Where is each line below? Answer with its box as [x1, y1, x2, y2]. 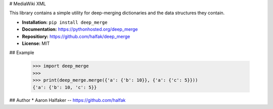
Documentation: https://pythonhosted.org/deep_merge [22, 26, 138, 32]
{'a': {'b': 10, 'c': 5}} [32, 84, 97, 90]
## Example [9, 49, 34, 56]
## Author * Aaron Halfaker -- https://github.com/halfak [9, 97, 126, 103]
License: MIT [22, 40, 50, 46]
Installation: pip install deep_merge [22, 19, 108, 25]
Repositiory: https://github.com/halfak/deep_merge [22, 33, 130, 39]
